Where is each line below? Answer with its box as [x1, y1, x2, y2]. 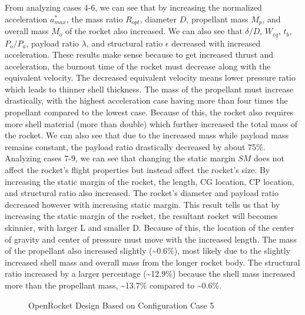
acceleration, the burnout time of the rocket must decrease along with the [5, 59, 271, 72]
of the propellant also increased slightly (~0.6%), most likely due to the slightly [5, 244, 291, 257]
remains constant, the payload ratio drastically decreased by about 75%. [5, 140, 266, 152]
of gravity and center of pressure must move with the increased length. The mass [5, 233, 297, 245]
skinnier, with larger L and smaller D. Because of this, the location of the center [5, 221, 294, 233]
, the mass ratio [66, 12, 123, 25]
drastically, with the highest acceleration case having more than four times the [5, 94, 288, 107]
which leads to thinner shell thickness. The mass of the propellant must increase [5, 82, 294, 95]
